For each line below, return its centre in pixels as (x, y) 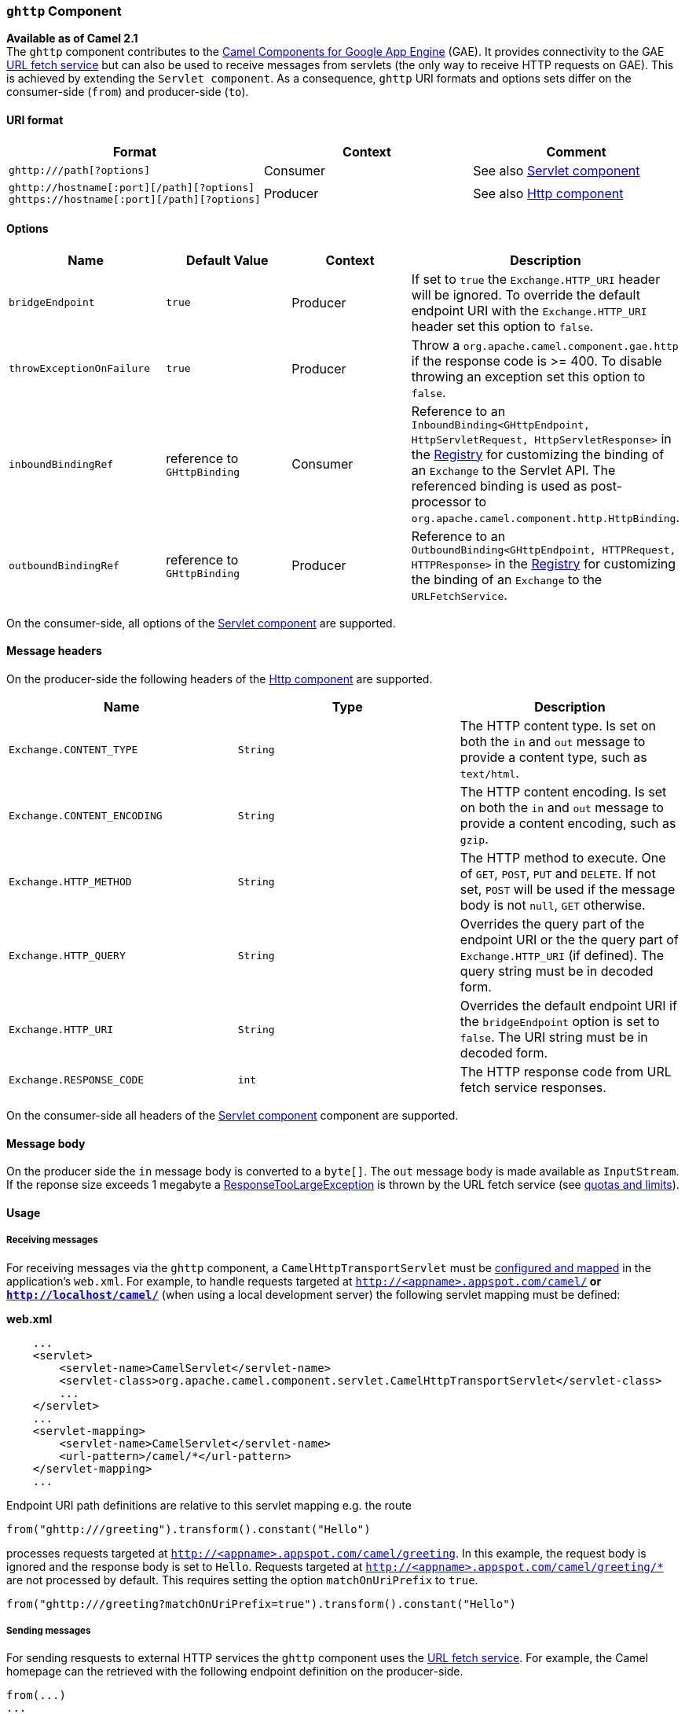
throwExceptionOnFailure (80, 369)
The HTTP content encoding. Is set (563, 792)
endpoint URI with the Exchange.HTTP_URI (529, 310)
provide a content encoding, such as (568, 824)
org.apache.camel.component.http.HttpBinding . (545, 517)
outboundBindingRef (64, 565)
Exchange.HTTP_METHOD (70, 881)
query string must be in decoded (557, 971)
